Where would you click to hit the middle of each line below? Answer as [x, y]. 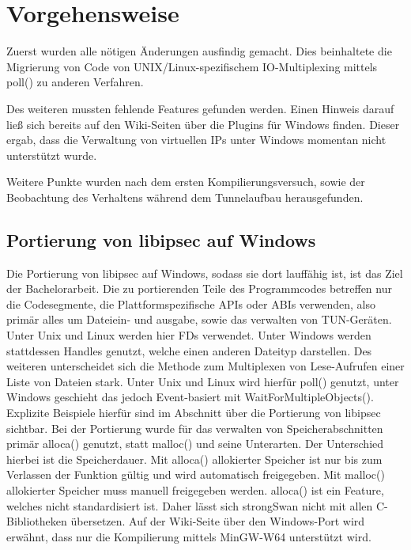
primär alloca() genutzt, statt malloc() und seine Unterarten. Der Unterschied [195, 444]
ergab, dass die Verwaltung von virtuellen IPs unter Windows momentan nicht [196, 140]
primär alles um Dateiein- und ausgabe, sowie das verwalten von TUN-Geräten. [199, 319]
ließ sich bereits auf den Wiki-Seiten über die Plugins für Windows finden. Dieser [203, 124]
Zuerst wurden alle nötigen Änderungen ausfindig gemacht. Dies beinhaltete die [199, 51]
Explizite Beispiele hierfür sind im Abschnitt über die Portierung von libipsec [194, 413]
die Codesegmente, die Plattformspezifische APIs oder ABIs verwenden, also [191, 303]
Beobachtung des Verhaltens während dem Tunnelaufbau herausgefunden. [185, 197]
